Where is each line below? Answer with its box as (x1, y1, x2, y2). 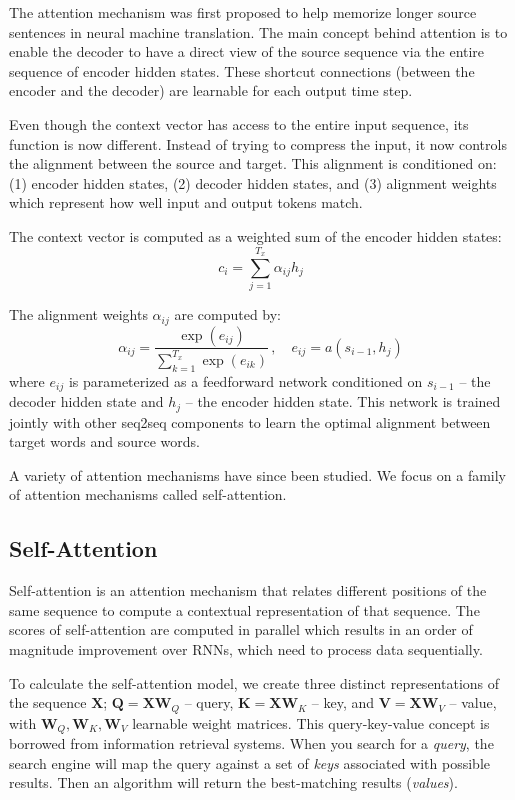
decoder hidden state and (9, 391, 164, 412)
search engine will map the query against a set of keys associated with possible (9, 752, 490, 773)
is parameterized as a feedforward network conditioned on (68, 370, 423, 391)
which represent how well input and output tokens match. (9, 192, 363, 213)
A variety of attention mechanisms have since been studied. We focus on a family (9, 464, 506, 485)
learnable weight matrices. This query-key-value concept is (132, 712, 490, 733)
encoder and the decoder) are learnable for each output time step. (9, 80, 413, 101)
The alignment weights (9, 304, 148, 325)
